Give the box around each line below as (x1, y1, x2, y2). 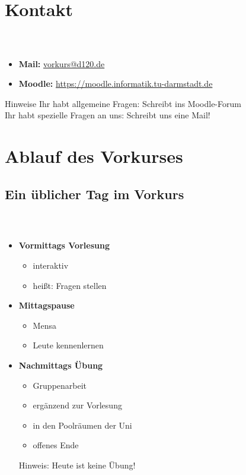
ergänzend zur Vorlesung (33, 399, 122, 411)
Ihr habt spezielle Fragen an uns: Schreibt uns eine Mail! (5, 109, 210, 121)
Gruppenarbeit (33, 379, 87, 391)
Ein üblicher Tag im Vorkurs (5, 184, 184, 203)
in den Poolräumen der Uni (33, 419, 132, 431)
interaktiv (33, 259, 69, 271)
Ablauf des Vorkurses (5, 144, 183, 168)
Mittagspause (18, 299, 75, 312)
